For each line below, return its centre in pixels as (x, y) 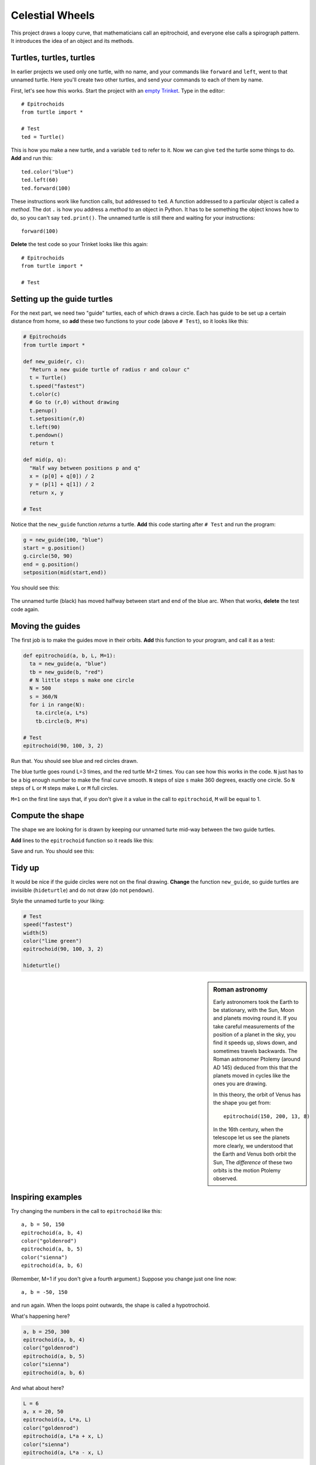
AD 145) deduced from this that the (255, 1067)
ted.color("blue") (48, 172)
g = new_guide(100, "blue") (63, 540)
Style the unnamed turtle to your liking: (58, 901)
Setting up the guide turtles (62, 299)
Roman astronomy (241, 990)
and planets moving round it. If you (255, 1018)
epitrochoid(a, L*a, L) (57, 1420)
